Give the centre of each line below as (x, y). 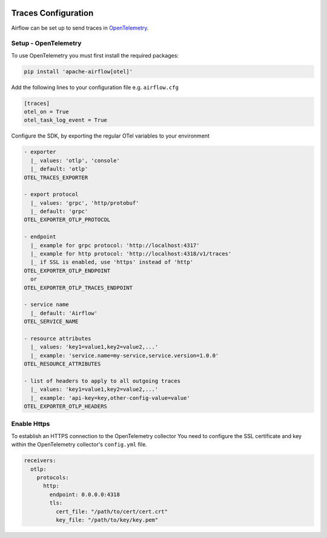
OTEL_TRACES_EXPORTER (56, 178)
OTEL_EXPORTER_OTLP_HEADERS (65, 407)
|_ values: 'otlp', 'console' (75, 160)
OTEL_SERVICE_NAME (51, 322)
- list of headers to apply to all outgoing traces (102, 381)
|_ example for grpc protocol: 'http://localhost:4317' (115, 245)
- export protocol (51, 194)
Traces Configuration (52, 13)
